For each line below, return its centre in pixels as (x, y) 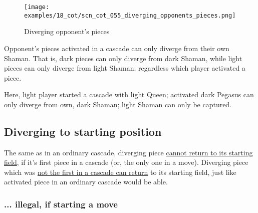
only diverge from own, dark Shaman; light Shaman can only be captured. (118, 104)
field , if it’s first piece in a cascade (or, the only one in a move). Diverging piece (126, 162)
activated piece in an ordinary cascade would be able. (86, 182)
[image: (37, 7)
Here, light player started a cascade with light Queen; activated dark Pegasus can (129, 94)
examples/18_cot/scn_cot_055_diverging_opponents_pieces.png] (130, 15)
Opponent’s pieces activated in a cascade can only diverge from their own (117, 48)
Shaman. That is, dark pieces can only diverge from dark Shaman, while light (123, 58)
